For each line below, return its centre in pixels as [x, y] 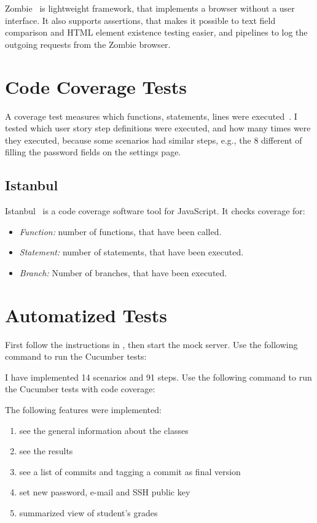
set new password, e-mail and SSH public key [105, 492]
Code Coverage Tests [96, 86]
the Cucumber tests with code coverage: [80, 389]
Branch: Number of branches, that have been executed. [123, 272]
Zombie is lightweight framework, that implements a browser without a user [150, 8]
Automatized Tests [86, 315]
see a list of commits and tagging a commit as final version [130, 471]
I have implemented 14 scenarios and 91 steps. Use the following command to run [158, 377]
